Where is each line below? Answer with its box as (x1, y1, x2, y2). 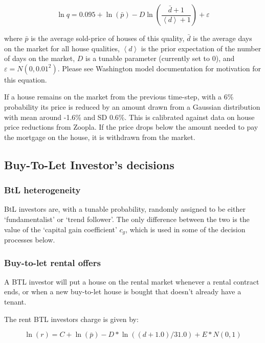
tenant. (4, 296, 27, 307)
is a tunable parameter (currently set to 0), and (85, 53, 235, 64)
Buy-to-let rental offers (4, 256, 101, 269)
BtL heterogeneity (4, 184, 81, 196)
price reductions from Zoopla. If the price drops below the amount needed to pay (4, 122, 258, 132)
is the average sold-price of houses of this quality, (31, 33, 185, 43)
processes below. (4, 234, 55, 245)
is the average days (193, 33, 252, 43)
